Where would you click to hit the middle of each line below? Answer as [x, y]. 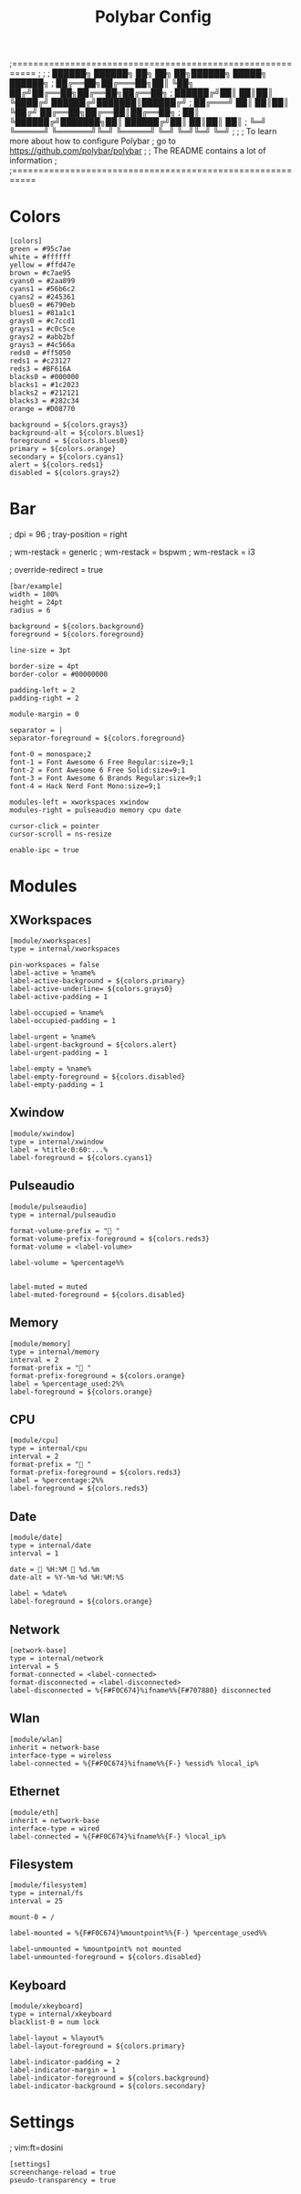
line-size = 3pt [40, 650]
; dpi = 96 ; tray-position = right [68, 534]
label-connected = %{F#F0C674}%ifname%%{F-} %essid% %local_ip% [134, 1763]
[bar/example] [36, 586]
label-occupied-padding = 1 [63, 1021]
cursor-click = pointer [55, 827]
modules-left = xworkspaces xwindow [79, 802]
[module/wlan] [36, 1739]
